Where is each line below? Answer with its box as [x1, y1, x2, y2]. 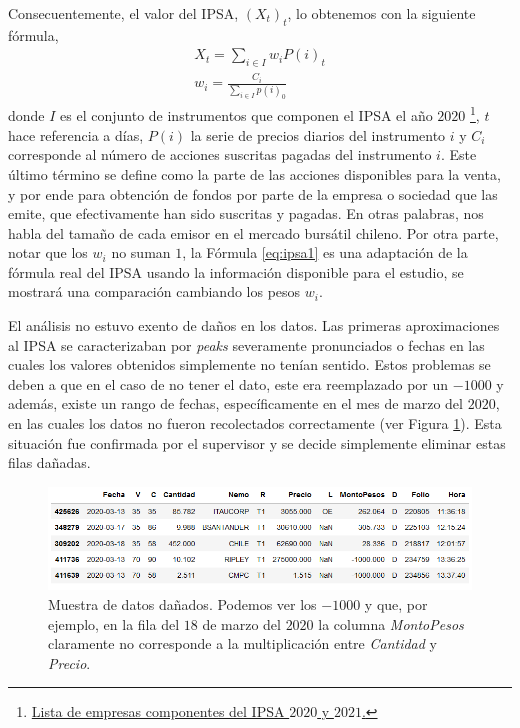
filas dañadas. [8, 452, 91, 473]
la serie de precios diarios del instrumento [190, 124, 446, 145]
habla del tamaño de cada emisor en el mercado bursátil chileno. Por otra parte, [8, 222, 499, 243]
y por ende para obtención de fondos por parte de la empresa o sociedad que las [8, 183, 498, 204]
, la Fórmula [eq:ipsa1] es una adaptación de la [182, 242, 468, 263]
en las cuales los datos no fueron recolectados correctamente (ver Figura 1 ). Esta [8, 413, 502, 434]
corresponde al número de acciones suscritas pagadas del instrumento [8, 144, 432, 165]
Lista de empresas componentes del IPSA [31, 701, 285, 722]
